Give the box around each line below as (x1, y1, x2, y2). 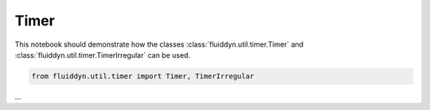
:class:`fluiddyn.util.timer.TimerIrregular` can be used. (14, 50, 191, 59)
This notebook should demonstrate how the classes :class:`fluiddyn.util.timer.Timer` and (14, 40, 304, 49)
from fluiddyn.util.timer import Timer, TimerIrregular (31, 71, 255, 81)
